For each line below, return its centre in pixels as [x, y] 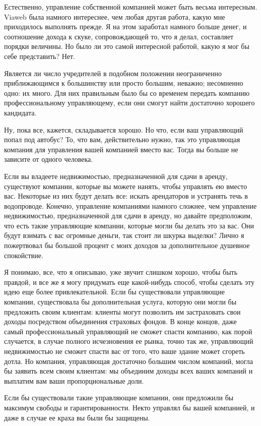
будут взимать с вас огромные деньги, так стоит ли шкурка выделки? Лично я [124, 235]
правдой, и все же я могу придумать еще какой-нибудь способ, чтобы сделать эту [129, 282]
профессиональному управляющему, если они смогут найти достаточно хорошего [129, 103]
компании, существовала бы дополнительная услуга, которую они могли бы [120, 302]
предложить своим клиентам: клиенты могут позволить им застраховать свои [122, 311]
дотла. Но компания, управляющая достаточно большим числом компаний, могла [128, 361]
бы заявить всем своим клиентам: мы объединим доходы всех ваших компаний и [128, 371]
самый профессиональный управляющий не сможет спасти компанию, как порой [128, 331]
